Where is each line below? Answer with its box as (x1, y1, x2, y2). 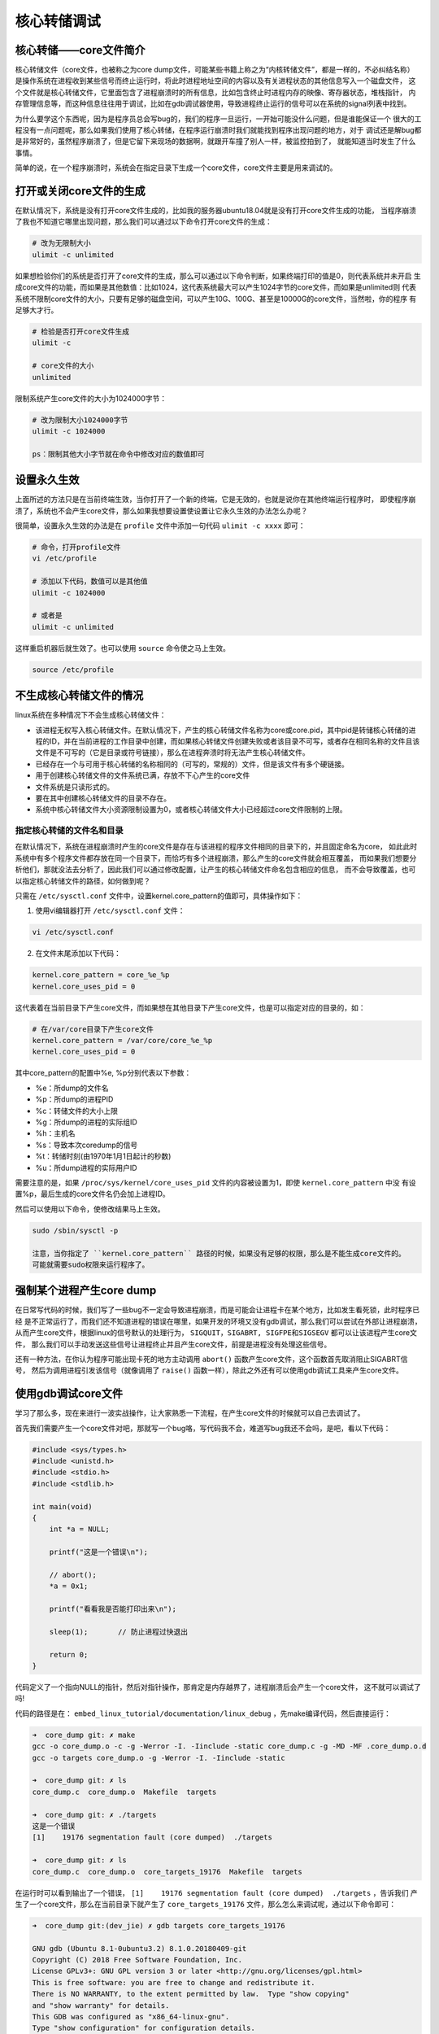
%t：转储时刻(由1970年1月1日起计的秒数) (35, 1151, 172, 1161)
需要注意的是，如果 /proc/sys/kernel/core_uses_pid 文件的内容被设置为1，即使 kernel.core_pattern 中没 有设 (15, 1177, 416, 1187)
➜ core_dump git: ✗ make (32, 1730, 136, 1739)
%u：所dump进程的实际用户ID (35, 1163, 137, 1172)
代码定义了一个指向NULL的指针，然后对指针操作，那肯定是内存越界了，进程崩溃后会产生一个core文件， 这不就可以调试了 (15, 1683, 422, 1692)
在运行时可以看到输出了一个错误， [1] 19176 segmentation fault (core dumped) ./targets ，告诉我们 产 (15, 1888, 418, 1897)
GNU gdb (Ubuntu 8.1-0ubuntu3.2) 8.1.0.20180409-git (32, 1944, 247, 1953)
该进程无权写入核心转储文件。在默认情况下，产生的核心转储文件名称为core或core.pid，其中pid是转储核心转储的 (35, 725, 410, 735)
